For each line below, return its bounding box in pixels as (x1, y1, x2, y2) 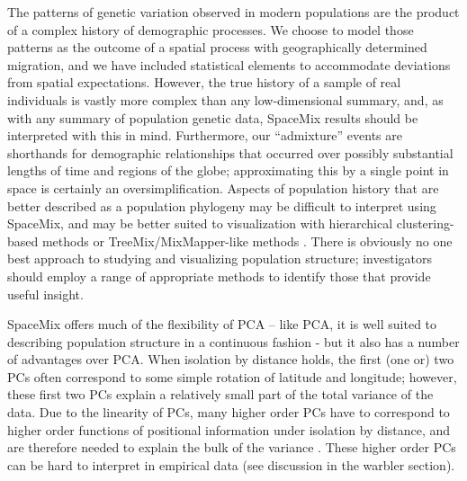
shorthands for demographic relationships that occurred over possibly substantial (7, 143, 454, 162)
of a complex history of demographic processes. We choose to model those (7, 20, 414, 39)
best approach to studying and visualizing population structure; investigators (7, 249, 433, 268)
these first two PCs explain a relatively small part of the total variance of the (7, 385, 434, 404)
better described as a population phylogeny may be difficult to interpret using (7, 196, 436, 215)
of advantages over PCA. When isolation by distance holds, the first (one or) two (7, 350, 454, 369)
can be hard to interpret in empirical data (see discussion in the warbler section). (7, 455, 455, 474)
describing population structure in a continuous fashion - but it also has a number (7, 332, 460, 351)
